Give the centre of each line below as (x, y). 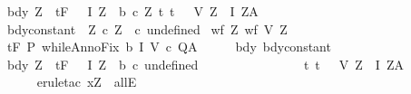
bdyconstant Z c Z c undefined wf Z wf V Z (147, 28)
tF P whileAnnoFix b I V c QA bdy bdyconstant (169, 47)
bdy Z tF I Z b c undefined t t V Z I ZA (205, 64)
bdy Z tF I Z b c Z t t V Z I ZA (132, 11)
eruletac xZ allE (87, 82)
